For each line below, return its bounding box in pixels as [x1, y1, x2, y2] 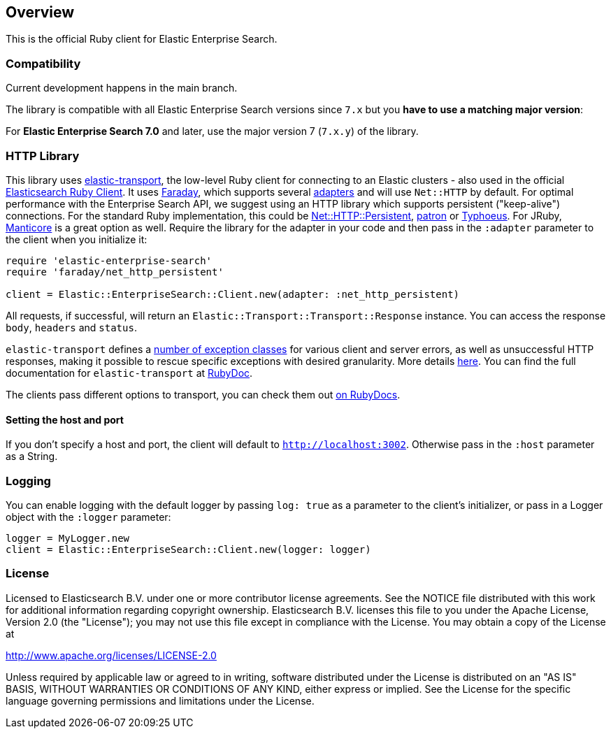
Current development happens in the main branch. [6, 82, 238, 94]
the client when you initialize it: [6, 233, 148, 245]
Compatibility [6, 56, 81, 71]
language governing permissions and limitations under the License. [6, 694, 315, 707]
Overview [6, 3, 75, 21]
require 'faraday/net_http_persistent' [6, 266, 224, 278]
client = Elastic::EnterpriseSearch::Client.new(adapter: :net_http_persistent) [6, 288, 460, 300]
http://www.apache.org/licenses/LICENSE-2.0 [6, 649, 217, 661]
